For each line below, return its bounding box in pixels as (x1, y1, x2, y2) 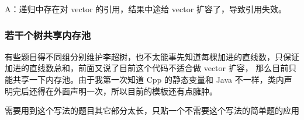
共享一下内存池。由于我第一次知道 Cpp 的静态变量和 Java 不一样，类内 (12, 73, 284, 85)
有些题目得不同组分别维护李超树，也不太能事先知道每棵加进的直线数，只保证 (5, 50, 299, 62)
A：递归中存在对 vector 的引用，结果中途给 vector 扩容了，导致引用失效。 (5, 3, 286, 15)
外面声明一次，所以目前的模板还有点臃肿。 (53, 84, 217, 97)
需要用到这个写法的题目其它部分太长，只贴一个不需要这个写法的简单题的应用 (5, 104, 299, 117)
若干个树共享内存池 (5, 27, 91, 42)
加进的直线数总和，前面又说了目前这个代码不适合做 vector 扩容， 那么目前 (5, 62, 289, 74)
